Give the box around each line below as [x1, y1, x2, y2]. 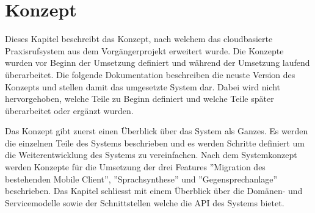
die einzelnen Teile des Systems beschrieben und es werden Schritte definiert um [5, 136, 305, 149]
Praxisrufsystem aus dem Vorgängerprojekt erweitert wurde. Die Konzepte [5, 44, 284, 57]
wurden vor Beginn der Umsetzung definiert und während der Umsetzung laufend [5, 56, 310, 69]
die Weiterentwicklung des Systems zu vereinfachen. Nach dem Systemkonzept [5, 148, 297, 161]
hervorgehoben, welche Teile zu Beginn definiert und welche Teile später [5, 92, 274, 105]
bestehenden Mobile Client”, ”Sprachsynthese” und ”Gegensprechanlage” [5, 172, 278, 185]
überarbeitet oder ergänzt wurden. [5, 104, 134, 117]
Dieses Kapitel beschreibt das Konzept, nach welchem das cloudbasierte [5, 32, 273, 45]
